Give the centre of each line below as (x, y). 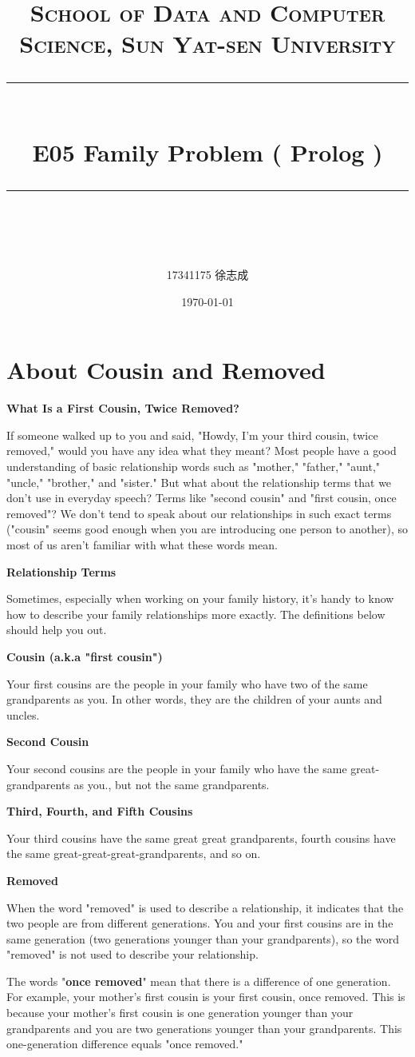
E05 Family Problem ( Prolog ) (207, 152)
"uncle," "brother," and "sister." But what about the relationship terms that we (199, 482)
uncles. (23, 714)
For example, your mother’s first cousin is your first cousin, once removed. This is (206, 997)
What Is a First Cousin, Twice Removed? (123, 408)
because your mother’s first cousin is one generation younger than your (180, 1013)
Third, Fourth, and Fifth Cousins (100, 811)
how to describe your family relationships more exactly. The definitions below (196, 614)
